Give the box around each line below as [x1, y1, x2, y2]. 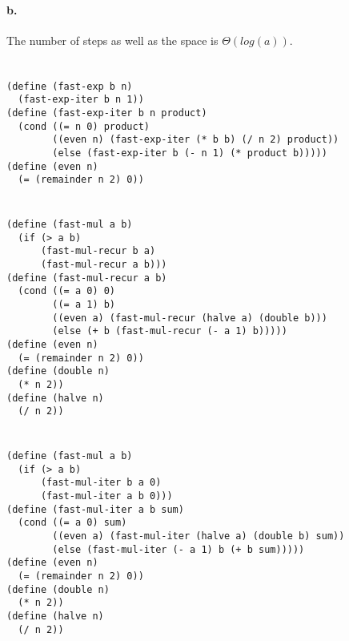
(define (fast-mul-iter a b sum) [6, 503, 184, 515]
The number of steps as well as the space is [6, 31, 219, 48]
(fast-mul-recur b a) [40, 245, 156, 257]
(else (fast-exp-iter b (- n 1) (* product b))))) [52, 147, 327, 159]
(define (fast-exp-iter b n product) [6, 107, 207, 119]
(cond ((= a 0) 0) [18, 285, 116, 297]
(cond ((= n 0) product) [18, 120, 150, 132]
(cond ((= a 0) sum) [18, 517, 127, 529]
